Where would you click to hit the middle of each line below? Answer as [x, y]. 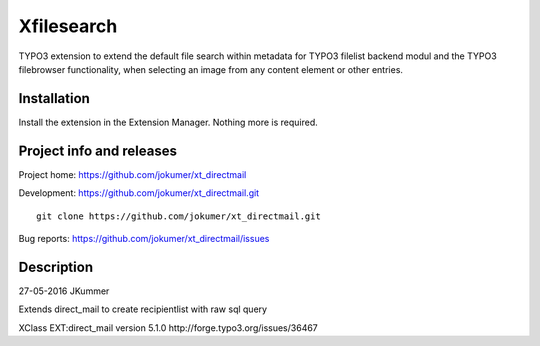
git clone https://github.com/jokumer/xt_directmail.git [179, 216]
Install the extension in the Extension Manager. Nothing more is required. [168, 122]
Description [56, 266]
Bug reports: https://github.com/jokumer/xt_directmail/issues [144, 238]
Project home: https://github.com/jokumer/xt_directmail [132, 174]
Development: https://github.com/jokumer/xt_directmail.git [139, 193]
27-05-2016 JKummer [64, 291]
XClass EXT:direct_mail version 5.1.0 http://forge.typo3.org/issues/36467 [168, 327]
